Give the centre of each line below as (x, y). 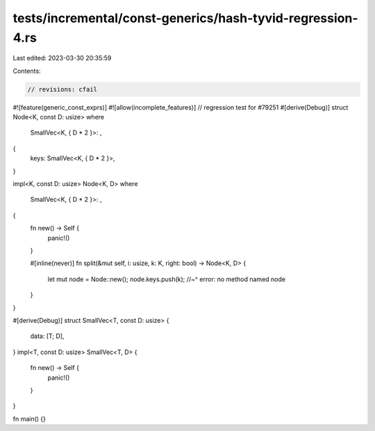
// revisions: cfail (62, 89)
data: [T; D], (47, 336)
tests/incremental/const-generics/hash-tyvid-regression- (185, 18)
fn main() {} (30, 419)
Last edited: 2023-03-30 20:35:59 (62, 58)
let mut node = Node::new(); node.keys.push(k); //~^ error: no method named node (167, 279)
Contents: (27, 71)
